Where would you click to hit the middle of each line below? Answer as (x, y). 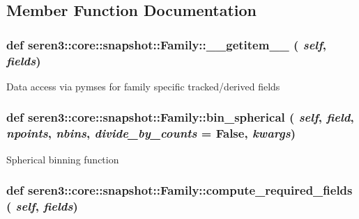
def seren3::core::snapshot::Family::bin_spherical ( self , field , (180, 117)
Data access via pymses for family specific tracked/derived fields (143, 86)
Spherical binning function (63, 159)
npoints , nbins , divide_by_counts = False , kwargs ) (151, 133)
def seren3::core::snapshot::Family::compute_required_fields (179, 190)
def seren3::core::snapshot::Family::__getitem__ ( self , (166, 44)
